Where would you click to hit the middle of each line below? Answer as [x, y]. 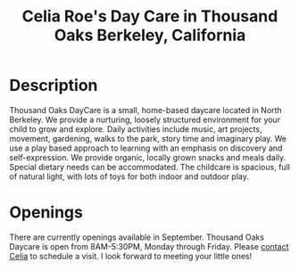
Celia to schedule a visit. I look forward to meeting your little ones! [131, 256]
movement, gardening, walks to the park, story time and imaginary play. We [148, 138]
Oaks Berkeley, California [150, 35]
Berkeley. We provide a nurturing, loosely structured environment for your [145, 119]
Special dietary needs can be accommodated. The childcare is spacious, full [149, 167]
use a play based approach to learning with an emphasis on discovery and [146, 148]
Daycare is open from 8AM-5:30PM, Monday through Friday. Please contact [149, 246]
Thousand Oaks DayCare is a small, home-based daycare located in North [146, 110]
